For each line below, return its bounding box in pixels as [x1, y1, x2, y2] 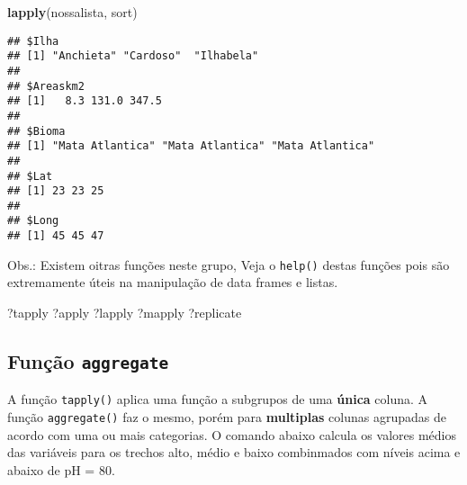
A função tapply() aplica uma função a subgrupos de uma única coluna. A [7, 390, 428, 409]
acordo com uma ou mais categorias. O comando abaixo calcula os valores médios [7, 425, 456, 444]
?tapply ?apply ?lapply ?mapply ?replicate [7, 303, 242, 322]
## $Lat [7, 169, 53, 183]
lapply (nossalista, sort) [7, 3, 138, 21]
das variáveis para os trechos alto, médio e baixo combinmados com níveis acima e [7, 443, 461, 462]
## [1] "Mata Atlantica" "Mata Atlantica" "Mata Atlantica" [7, 139, 375, 153]
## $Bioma [7, 124, 66, 138]
